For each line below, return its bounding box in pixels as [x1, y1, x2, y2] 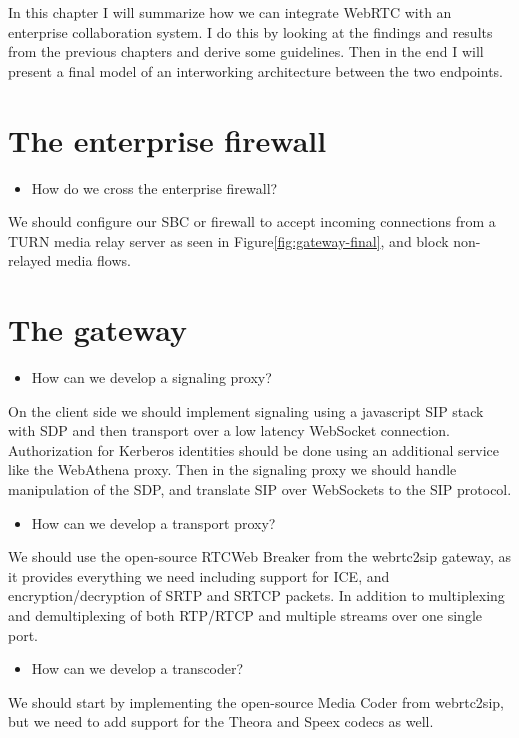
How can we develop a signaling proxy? [31, 367, 272, 387]
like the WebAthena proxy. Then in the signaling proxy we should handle [8, 459, 457, 480]
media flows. [55, 250, 131, 271]
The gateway [8, 309, 187, 350]
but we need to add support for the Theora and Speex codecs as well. [8, 711, 434, 732]
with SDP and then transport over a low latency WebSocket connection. [8, 420, 450, 441]
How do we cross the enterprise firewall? [31, 177, 278, 198]
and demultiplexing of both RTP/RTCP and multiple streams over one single [8, 604, 482, 625]
